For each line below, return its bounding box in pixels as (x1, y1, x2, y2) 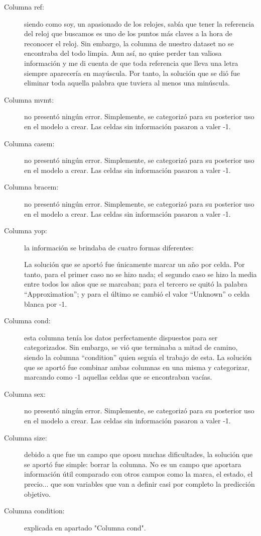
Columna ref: (4, 2, 44, 12)
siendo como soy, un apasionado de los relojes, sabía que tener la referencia (24, 18, 254, 29)
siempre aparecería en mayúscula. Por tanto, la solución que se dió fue (24, 67, 240, 78)
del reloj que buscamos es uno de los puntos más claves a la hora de (24, 28, 232, 39)
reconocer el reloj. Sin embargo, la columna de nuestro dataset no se (24, 38, 234, 48)
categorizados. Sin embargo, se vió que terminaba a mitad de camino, (24, 342, 238, 352)
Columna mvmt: (4, 94, 54, 105)
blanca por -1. (24, 298, 67, 309)
